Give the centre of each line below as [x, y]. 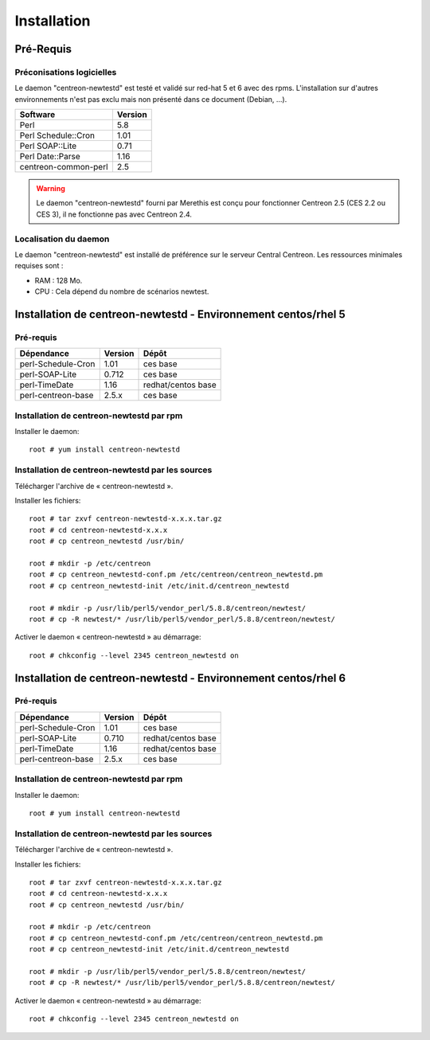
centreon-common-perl [64, 167]
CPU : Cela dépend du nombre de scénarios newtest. [122, 291]
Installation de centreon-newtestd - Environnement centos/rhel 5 [180, 314]
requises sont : [39, 266]
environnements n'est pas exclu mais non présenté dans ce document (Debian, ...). [151, 99]
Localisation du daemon [62, 239]
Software [37, 115]
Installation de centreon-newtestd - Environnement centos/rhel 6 [180, 678]
